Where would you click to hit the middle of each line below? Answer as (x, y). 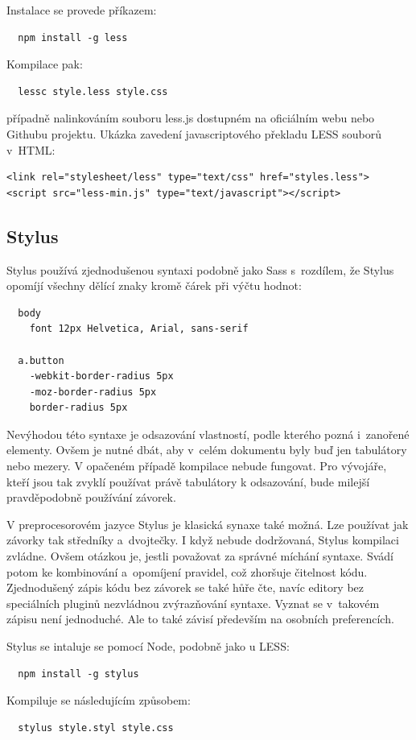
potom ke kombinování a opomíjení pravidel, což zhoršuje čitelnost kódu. (187, 571)
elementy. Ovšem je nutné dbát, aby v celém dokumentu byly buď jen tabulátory (207, 450)
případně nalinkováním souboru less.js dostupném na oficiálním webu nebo (191, 118)
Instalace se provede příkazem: (82, 10)
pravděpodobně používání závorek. (91, 497)
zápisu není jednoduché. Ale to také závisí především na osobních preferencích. (200, 619)
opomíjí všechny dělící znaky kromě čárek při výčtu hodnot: (154, 285)
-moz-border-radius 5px (93, 392)
